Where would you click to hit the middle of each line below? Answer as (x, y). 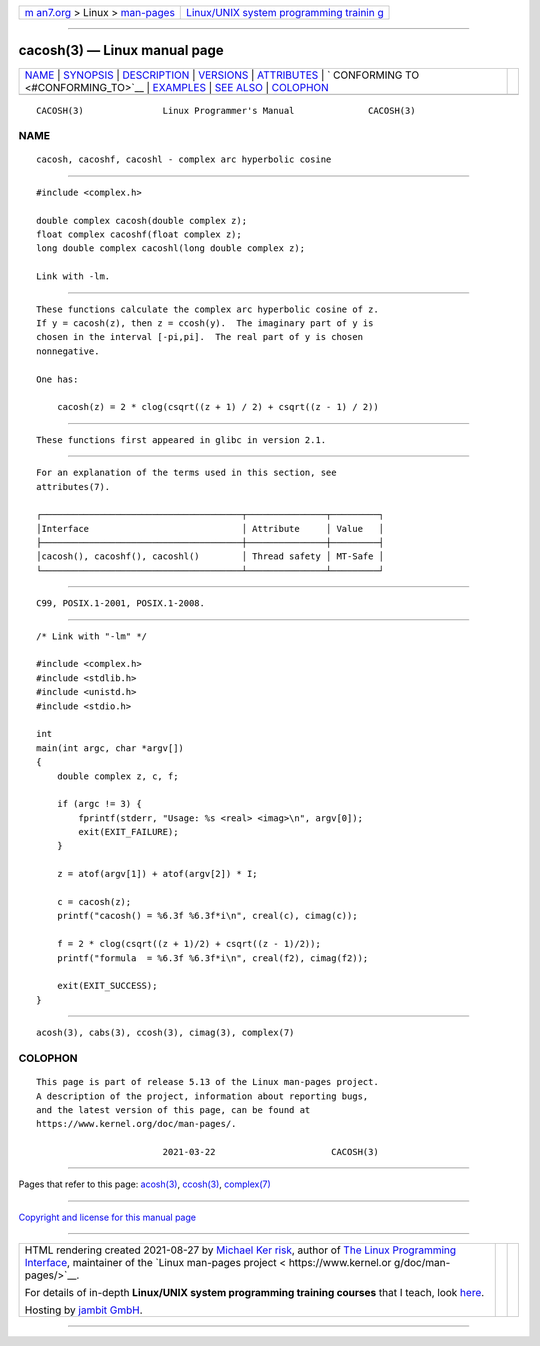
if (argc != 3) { (99, 804)
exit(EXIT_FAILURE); (128, 832)
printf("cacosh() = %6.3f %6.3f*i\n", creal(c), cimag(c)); (207, 916)
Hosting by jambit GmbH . (84, 1310)
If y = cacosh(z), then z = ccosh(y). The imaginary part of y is (205, 323)
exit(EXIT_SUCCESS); (107, 986)
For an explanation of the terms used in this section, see (186, 473)
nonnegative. (68, 351)
